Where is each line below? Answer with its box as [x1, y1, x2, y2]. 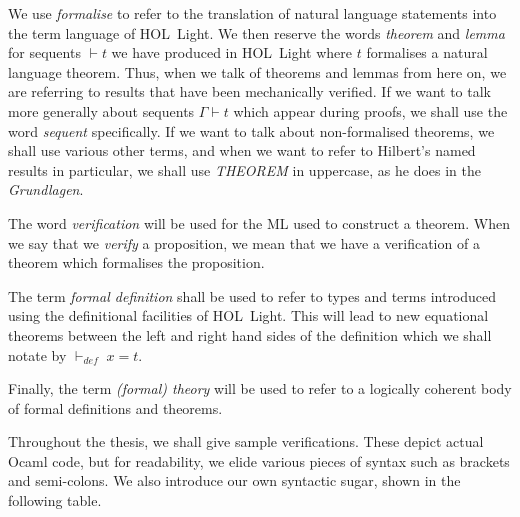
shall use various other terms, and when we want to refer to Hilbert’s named [8, 140, 476, 161]
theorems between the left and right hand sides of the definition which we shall [8, 324, 492, 345]
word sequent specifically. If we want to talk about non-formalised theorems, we [8, 120, 495, 141]
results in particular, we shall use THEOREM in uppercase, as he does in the [8, 159, 481, 180]
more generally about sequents [8, 100, 195, 121]
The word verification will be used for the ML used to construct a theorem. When [8, 212, 510, 233]
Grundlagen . [8, 179, 84, 200]
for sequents [8, 42, 81, 63]
